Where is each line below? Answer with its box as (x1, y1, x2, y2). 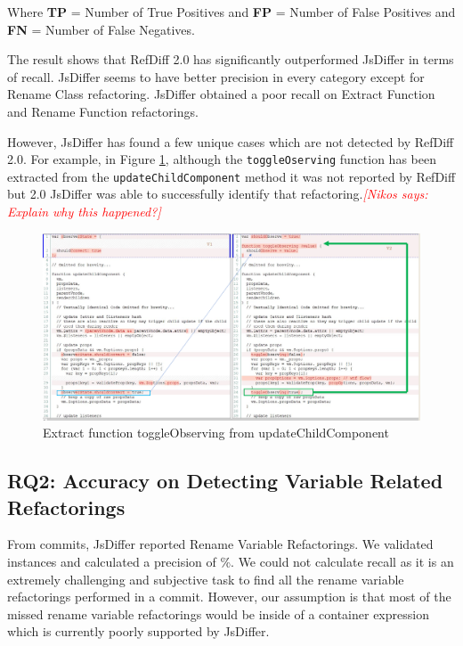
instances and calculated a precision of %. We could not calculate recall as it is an (7, 552, 454, 570)
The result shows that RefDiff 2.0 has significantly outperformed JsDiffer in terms (7, 50, 454, 69)
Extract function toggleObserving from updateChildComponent (43, 423, 389, 442)
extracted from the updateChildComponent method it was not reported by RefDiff (7, 167, 456, 185)
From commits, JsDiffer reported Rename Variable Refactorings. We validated (7, 535, 434, 553)
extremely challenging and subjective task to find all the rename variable (7, 569, 404, 588)
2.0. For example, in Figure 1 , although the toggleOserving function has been (7, 150, 436, 168)
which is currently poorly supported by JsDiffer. (7, 622, 270, 641)
